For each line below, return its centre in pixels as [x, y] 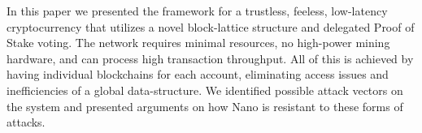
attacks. [26, 122]
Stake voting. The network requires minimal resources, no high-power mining [198, 43]
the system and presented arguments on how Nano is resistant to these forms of [205, 106]
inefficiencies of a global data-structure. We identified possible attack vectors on [205, 90]
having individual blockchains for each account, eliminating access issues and [198, 74]
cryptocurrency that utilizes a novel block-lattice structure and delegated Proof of [211, 26]
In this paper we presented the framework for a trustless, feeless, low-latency [197, 11]
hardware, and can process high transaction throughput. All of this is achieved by [210, 58]
